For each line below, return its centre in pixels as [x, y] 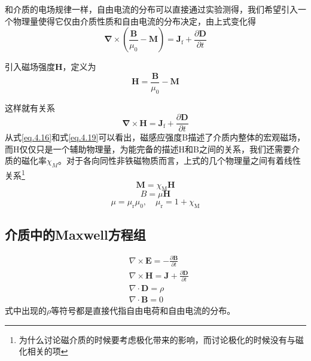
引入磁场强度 [30, 67]
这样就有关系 [30, 107]
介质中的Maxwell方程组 [75, 234]
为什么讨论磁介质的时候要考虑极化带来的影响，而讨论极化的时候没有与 [157, 339]
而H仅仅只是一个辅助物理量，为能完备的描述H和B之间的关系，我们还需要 [148, 149]
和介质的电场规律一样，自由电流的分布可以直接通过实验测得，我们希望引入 [151, 9]
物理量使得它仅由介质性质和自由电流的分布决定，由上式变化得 [134, 21]
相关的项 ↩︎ [48, 351]
